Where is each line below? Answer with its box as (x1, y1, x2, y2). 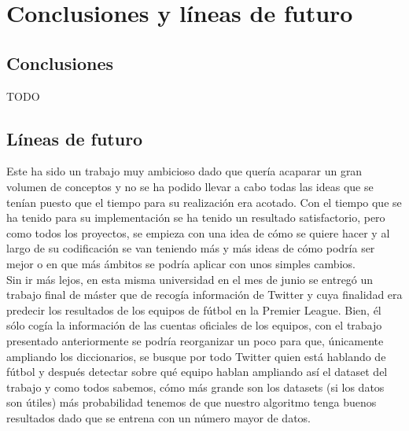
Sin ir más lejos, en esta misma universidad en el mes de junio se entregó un (6, 271, 374, 287)
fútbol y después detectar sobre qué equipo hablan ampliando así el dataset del (6, 363, 388, 380)
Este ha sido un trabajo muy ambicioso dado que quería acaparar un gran (6, 163, 363, 179)
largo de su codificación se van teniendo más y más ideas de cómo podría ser (6, 240, 375, 256)
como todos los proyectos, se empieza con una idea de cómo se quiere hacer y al (6, 224, 390, 241)
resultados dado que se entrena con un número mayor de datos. (6, 409, 311, 425)
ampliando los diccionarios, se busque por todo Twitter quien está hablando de (6, 348, 386, 364)
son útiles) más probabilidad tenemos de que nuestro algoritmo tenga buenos (6, 394, 377, 411)
